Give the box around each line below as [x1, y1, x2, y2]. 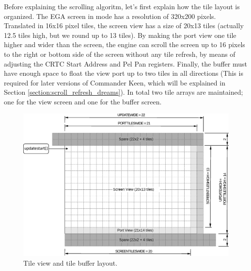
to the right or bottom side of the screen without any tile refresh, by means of [4, 49, 235, 59]
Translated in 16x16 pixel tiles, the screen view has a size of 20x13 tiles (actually [4, 20, 244, 31]
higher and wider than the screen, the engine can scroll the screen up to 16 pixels [4, 39, 245, 50]
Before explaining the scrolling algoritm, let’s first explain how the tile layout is [4, 1, 240, 11]
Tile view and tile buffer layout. [23, 257, 118, 268]
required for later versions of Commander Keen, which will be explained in [4, 77, 225, 87]
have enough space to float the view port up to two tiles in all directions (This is [4, 68, 243, 78]
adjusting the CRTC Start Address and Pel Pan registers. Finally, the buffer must [4, 58, 247, 68]
